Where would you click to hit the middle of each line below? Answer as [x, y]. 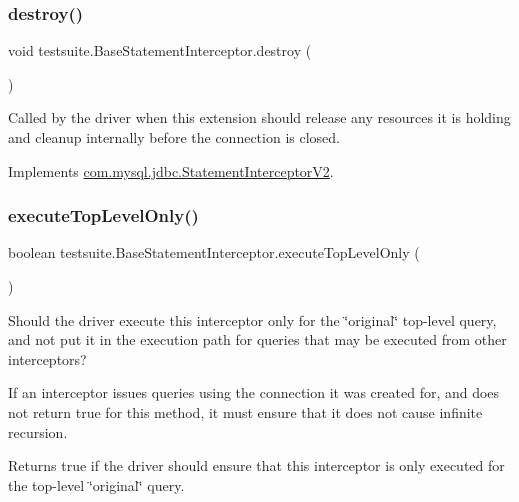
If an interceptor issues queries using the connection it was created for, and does [254, 392]
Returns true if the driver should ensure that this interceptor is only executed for [256, 465]
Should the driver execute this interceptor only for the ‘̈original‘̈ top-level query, [252, 319]
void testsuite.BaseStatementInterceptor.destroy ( [160, 50]
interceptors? [47, 358]
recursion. [38, 431]
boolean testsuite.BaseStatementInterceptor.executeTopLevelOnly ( [214, 252]
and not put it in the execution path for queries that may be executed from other [257, 339]
